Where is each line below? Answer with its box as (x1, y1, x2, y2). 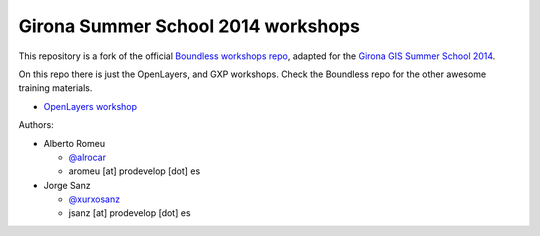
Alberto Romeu (43, 137, 105, 149)
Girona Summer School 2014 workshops (18, 15, 360, 37)
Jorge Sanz (43, 179, 91, 191)
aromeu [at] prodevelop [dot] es (68, 165, 201, 177)
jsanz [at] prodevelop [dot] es (68, 207, 191, 219)
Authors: (18, 119, 54, 131)
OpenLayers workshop (43, 100, 138, 112)
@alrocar (68, 151, 107, 163)
